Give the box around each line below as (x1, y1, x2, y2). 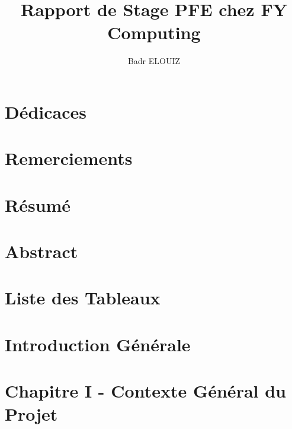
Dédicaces (5, 99, 87, 123)
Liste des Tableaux (5, 285, 161, 310)
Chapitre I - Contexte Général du (5, 379, 286, 403)
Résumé (5, 192, 71, 217)
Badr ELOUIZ (127, 55, 181, 67)
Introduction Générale (5, 332, 191, 356)
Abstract (5, 239, 78, 263)
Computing (107, 20, 201, 45)
